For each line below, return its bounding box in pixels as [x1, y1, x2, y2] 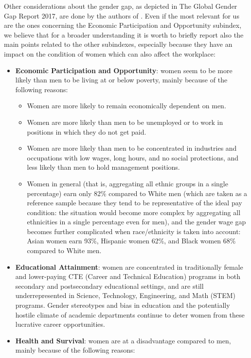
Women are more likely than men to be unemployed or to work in [27, 117, 223, 127]
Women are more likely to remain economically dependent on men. [27, 100, 226, 111]
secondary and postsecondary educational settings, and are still [15, 280, 204, 291]
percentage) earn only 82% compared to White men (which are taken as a [27, 188, 248, 198]
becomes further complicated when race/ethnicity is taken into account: [27, 226, 241, 236]
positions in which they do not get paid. [27, 126, 146, 137]
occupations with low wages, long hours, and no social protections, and [27, 152, 239, 162]
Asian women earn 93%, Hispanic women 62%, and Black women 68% [27, 236, 236, 246]
